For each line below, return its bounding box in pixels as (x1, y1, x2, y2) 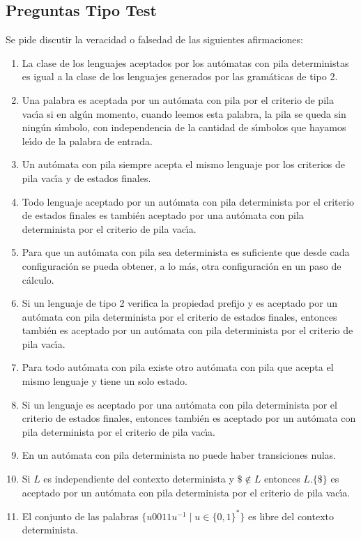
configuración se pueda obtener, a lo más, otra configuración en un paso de (22, 258, 341, 273)
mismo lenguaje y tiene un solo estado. (22, 374, 187, 388)
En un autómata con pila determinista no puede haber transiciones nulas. (22, 448, 337, 462)
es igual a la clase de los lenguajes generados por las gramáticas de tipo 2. (22, 69, 338, 84)
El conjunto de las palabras (22, 508, 139, 523)
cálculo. (22, 272, 54, 287)
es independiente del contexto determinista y (43, 471, 234, 486)
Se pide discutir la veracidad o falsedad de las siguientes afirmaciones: (6, 32, 303, 47)
